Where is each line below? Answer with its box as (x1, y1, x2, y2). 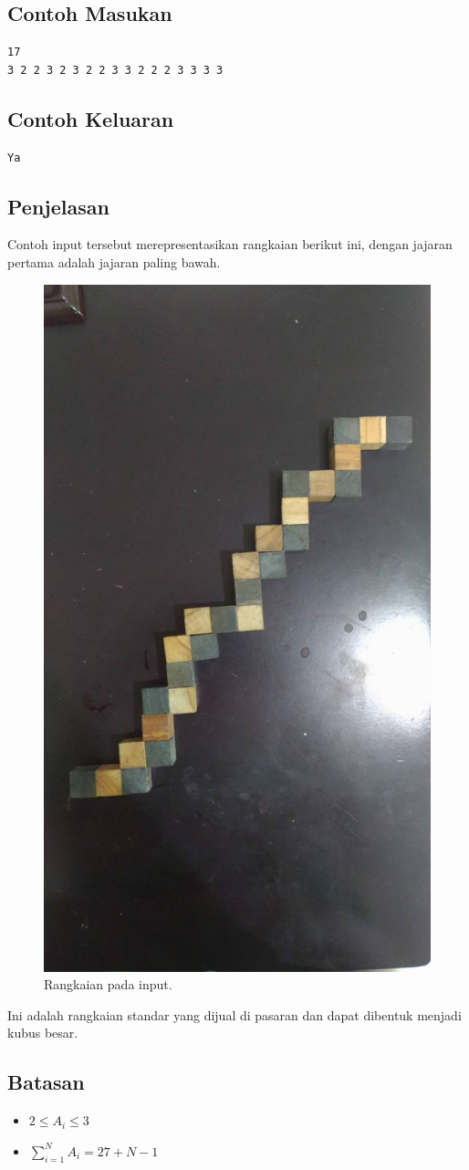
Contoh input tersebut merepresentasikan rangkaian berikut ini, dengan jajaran (7, 235, 453, 254)
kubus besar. (7, 1023, 78, 1042)
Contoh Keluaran (7, 104, 174, 132)
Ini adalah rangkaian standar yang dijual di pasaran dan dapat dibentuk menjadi (7, 1005, 462, 1024)
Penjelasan (7, 192, 109, 220)
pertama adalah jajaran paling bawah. (7, 252, 221, 271)
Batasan (7, 1068, 85, 1096)
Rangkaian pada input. (44, 975, 172, 994)
